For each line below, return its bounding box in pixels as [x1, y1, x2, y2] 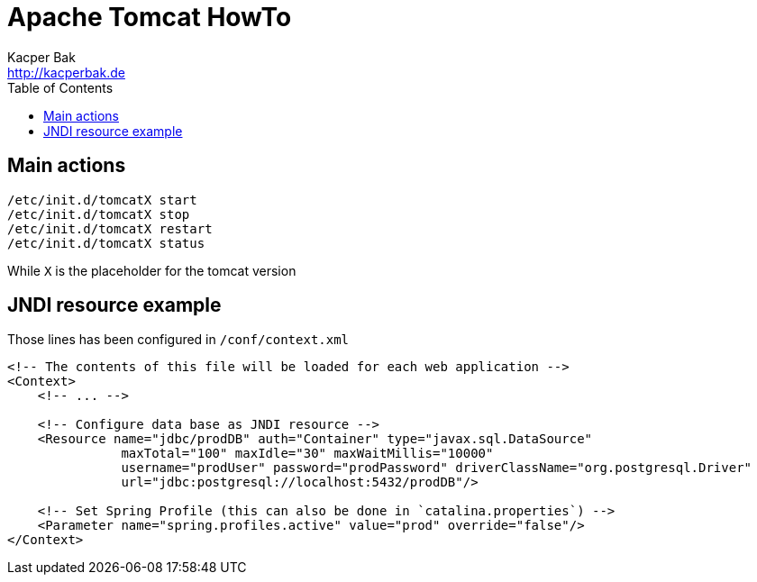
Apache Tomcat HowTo [7, 2, 292, 32]
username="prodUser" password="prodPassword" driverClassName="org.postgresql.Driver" [121, 460, 752, 476]
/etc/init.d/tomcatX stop [7, 206, 190, 222]
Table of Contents [7, 79, 114, 95]
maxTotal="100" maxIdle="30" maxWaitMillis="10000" [121, 446, 494, 461]
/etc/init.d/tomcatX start [7, 192, 197, 207]
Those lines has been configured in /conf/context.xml [7, 332, 350, 348]
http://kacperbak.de [7, 64, 125, 80]
